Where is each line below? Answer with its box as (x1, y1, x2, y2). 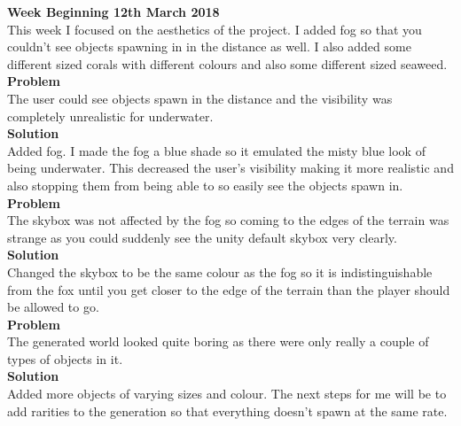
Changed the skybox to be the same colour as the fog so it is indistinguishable (7, 262, 433, 281)
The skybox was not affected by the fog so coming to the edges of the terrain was (7, 211, 449, 229)
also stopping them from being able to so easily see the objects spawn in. (7, 175, 403, 194)
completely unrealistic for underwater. (7, 106, 214, 125)
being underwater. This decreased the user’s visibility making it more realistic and (7, 159, 454, 177)
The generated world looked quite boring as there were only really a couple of (7, 332, 429, 351)
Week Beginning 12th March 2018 (7, 3, 220, 20)
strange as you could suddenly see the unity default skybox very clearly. (7, 228, 397, 246)
